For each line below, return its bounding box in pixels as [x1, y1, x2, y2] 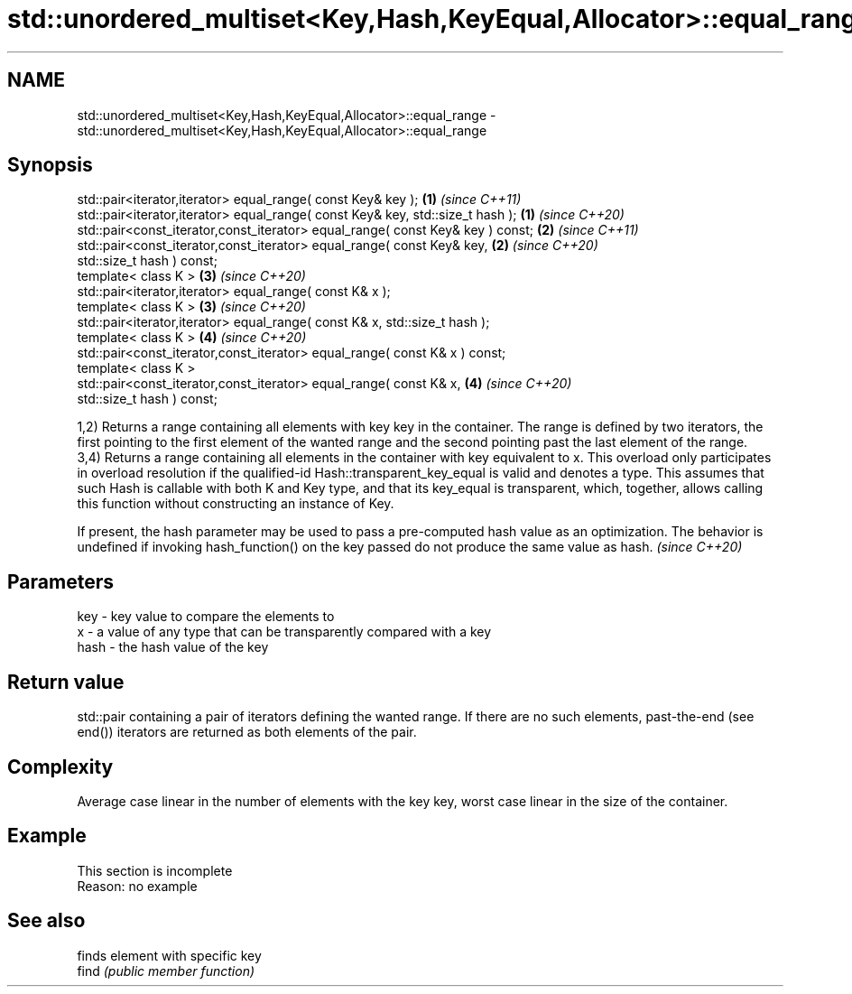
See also [7, 909, 86, 933]
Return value [7, 670, 125, 693]
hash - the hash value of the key [77, 639, 269, 655]
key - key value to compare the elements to [77, 608, 335, 625]
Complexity [7, 755, 114, 778]
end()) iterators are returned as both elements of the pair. [77, 724, 417, 740]
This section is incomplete [77, 862, 233, 878]
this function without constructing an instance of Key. [77, 496, 394, 512]
